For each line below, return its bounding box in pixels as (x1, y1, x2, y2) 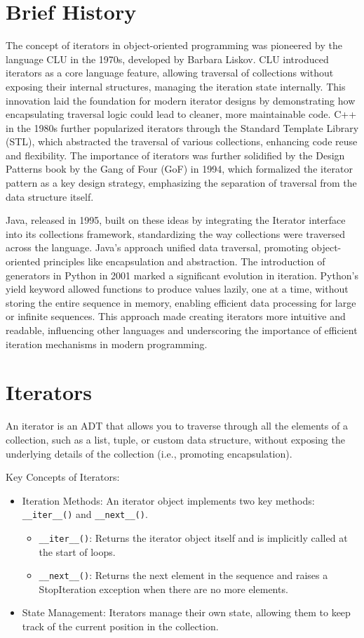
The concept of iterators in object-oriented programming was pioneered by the (6, 38, 342, 53)
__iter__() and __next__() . (22, 507, 148, 521)
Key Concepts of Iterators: (6, 470, 120, 484)
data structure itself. (6, 189, 94, 204)
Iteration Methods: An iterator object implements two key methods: (22, 493, 315, 507)
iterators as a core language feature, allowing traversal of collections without (6, 65, 334, 80)
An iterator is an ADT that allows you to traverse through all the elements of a (6, 418, 348, 433)
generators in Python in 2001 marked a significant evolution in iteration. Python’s (6, 267, 358, 282)
